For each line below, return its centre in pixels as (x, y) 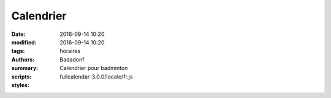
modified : (24, 42)
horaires (70, 51)
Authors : (23, 59)
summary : (25, 68)
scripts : (21, 77)
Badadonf (72, 59)
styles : (21, 85)
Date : (18, 34)
